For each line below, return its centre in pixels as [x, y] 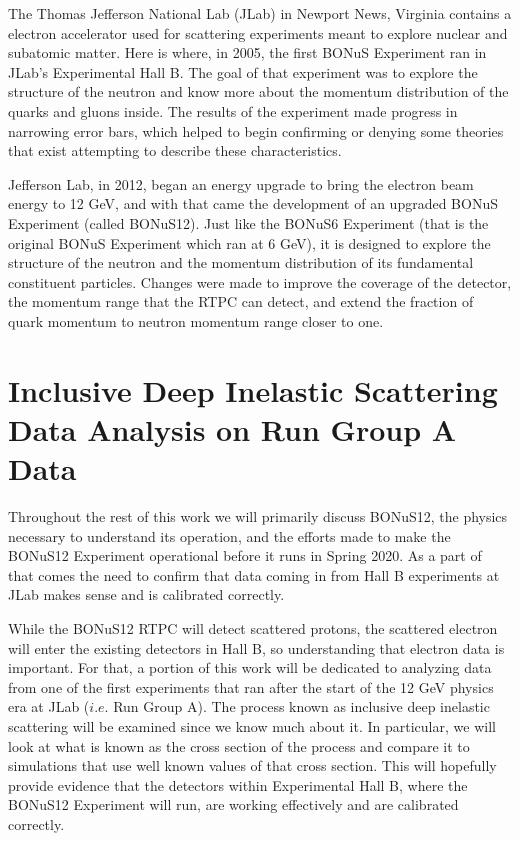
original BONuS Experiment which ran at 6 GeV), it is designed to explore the [249, 242]
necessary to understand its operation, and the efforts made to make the [229, 535]
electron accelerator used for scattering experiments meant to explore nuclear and [258, 32]
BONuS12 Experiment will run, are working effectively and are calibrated [233, 804]
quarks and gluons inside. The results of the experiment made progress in [233, 110]
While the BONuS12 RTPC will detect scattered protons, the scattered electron [253, 627]
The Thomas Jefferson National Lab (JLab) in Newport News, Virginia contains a [260, 13]
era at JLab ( [49, 706]
